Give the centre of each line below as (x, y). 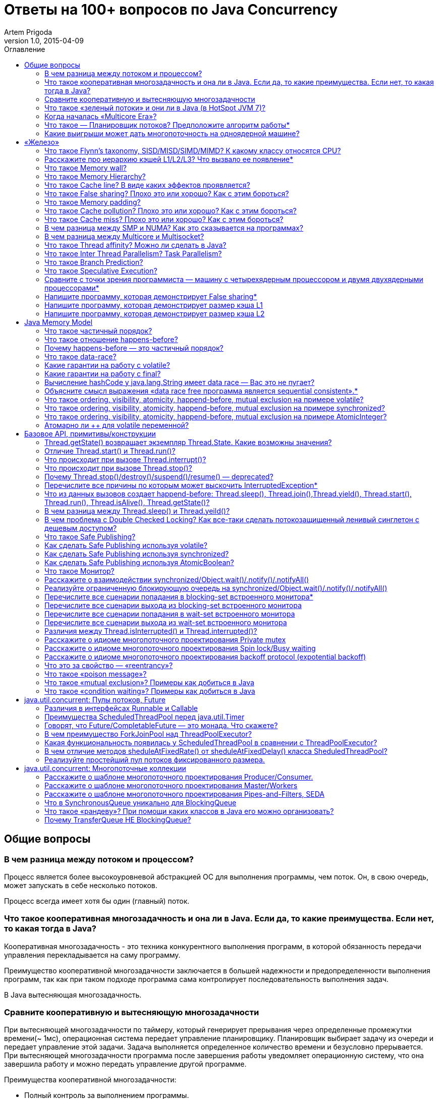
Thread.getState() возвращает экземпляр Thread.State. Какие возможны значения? (188, 442)
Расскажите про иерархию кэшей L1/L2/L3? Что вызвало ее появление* (169, 159)
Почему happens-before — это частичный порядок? (134, 348)
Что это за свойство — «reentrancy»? (109, 665)
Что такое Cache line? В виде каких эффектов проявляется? (147, 185)
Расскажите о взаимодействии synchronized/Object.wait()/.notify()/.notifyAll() (177, 579)
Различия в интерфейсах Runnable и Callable (121, 708)
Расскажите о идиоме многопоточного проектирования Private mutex (165, 639)
